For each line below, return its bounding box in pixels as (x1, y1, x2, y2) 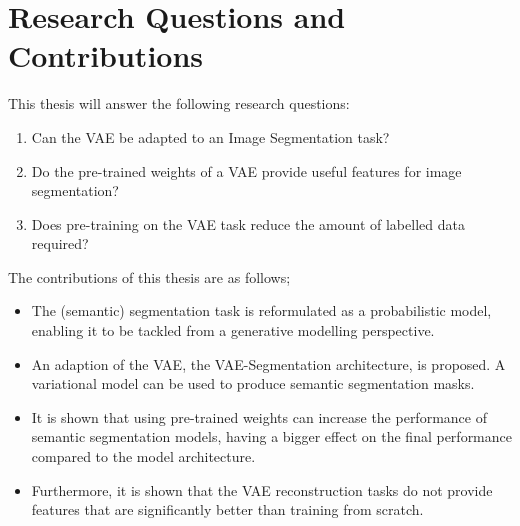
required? (31, 233, 89, 254)
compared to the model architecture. (31, 446, 256, 467)
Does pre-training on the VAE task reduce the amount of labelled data (31, 213, 465, 234)
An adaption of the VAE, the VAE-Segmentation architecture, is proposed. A (31, 353, 506, 374)
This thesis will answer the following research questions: (8, 93, 350, 114)
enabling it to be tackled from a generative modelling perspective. (31, 320, 435, 341)
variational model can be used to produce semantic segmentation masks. (31, 373, 475, 394)
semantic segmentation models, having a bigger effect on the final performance (31, 426, 512, 447)
